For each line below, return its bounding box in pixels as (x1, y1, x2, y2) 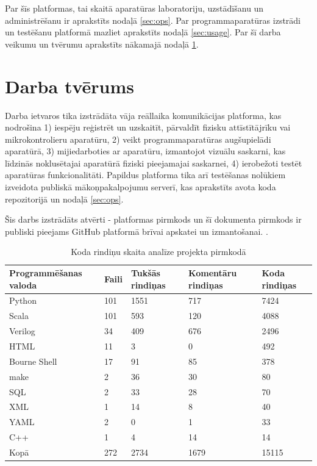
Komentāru (188, 267, 237, 279)
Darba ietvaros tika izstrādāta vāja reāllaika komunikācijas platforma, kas (5, 109, 282, 121)
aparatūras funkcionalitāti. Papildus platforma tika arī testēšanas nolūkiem (5, 168, 286, 181)
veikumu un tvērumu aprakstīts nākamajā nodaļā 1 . (5, 37, 199, 50)
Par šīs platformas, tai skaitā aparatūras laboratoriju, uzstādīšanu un (5, 2, 264, 14)
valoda (9, 278, 37, 291)
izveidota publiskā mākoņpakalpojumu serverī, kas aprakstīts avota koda (5, 181, 276, 193)
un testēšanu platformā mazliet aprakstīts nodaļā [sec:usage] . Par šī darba (5, 26, 281, 38)
